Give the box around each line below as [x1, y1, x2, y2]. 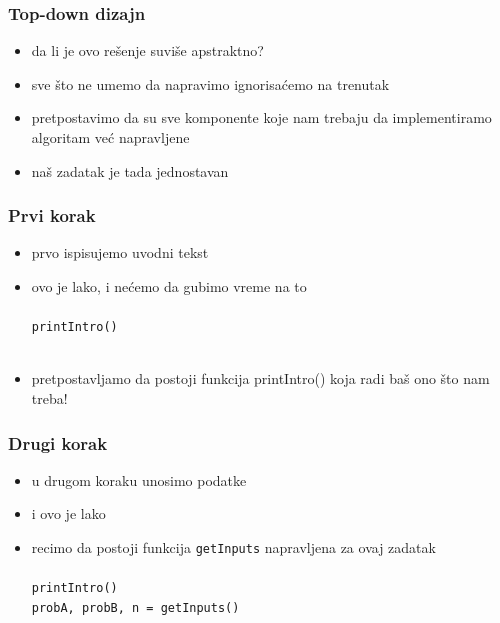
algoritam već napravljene [31, 127, 190, 147]
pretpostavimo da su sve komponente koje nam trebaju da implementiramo [31, 107, 492, 128]
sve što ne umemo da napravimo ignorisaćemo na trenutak [31, 73, 390, 94]
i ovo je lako [31, 503, 106, 524]
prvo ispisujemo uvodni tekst [31, 242, 209, 263]
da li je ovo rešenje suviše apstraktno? [31, 40, 264, 61]
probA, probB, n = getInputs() [31, 600, 240, 615]
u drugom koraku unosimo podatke [31, 469, 247, 490]
